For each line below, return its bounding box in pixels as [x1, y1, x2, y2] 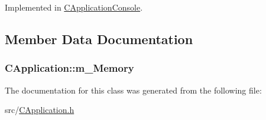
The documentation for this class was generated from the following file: [5, 84, 262, 96]
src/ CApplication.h [5, 104, 74, 116]
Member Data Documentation [5, 29, 193, 48]
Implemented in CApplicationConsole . [5, 1, 143, 13]
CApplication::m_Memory [5, 61, 134, 75]
